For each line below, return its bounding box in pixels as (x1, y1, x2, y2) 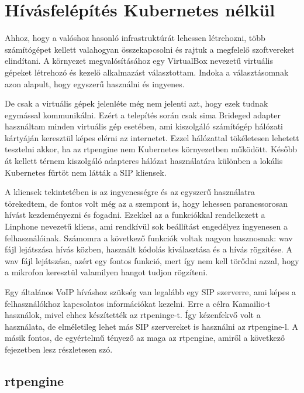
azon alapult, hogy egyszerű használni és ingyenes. (5, 77, 185, 90)
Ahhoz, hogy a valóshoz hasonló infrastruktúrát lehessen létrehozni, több (5, 32, 265, 44)
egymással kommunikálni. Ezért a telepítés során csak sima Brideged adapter (5, 108, 281, 121)
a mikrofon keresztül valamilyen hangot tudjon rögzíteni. (5, 266, 208, 278)
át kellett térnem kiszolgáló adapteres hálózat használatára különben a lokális (5, 155, 283, 167)
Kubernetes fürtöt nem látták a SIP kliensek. (5, 166, 167, 178)
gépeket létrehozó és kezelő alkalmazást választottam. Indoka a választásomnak (5, 66, 289, 78)
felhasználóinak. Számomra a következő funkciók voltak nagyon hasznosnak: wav (5, 231, 293, 244)
